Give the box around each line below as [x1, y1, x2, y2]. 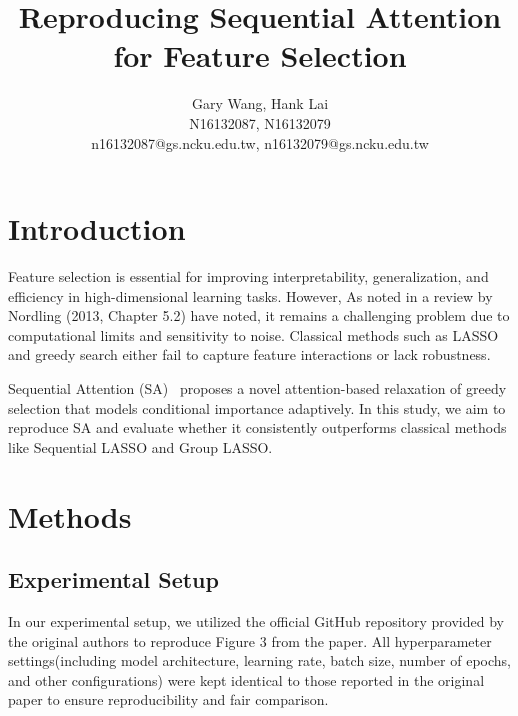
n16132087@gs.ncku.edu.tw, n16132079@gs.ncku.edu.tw [91, 132, 429, 153]
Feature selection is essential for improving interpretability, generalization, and [8, 266, 489, 287]
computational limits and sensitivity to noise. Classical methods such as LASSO [8, 324, 499, 345]
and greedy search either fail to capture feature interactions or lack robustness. [8, 344, 491, 365]
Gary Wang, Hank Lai [191, 93, 329, 114]
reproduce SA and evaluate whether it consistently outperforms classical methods [8, 417, 507, 438]
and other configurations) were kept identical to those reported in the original [8, 669, 485, 690]
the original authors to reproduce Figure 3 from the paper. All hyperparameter [8, 630, 492, 651]
